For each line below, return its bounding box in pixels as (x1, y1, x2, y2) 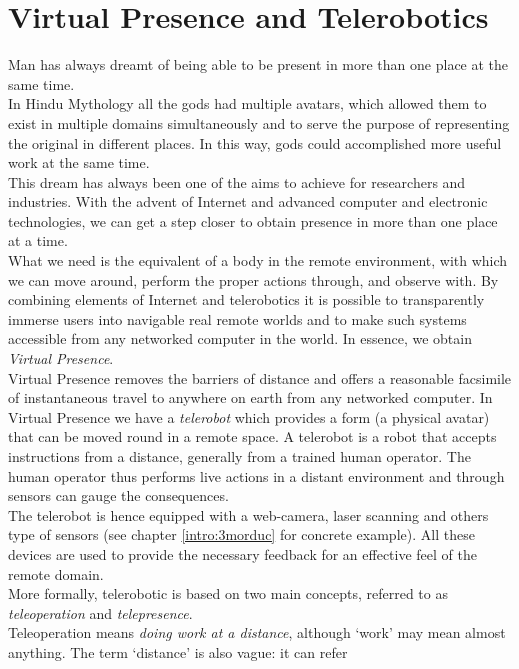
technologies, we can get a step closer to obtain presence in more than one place (8, 210, 498, 231)
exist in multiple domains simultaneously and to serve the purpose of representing (8, 112, 510, 133)
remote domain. (8, 563, 104, 584)
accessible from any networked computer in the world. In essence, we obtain (8, 328, 472, 349)
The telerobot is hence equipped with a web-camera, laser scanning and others (8, 504, 489, 525)
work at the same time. (8, 152, 150, 173)
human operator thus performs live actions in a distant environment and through (8, 465, 505, 486)
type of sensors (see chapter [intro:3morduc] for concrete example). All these (8, 524, 475, 545)
